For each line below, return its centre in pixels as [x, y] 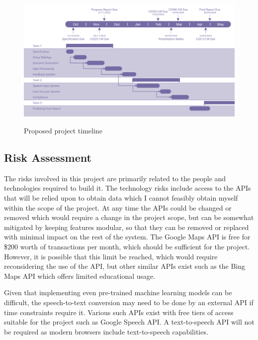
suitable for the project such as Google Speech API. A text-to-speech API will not [129, 322]
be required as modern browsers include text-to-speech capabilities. [106, 331]
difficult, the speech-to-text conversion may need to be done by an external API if [129, 302]
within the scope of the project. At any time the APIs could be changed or [118, 207]
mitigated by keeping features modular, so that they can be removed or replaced [127, 227]
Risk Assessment [48, 158]
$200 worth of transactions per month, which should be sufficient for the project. [127, 247]
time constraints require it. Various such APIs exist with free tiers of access [119, 312]
